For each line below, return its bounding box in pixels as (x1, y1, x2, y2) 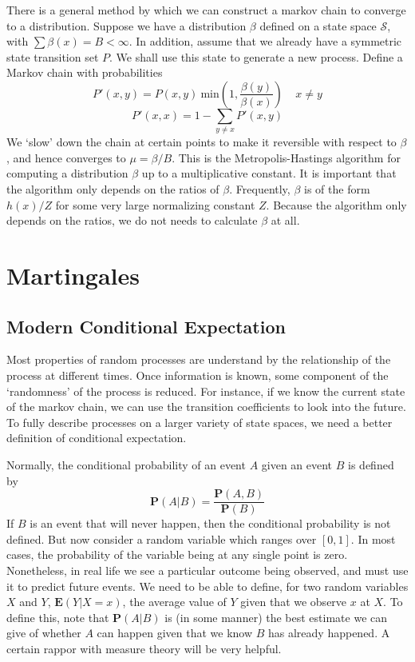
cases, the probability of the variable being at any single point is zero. (6, 546, 348, 563)
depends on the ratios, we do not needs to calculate (6, 212, 258, 229)
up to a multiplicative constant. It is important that (141, 165, 397, 181)
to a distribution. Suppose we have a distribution (6, 17, 247, 34)
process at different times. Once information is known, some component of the (6, 367, 389, 384)
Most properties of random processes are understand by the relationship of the (6, 351, 391, 368)
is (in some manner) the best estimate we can (164, 608, 388, 625)
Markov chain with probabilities (6, 64, 163, 81)
